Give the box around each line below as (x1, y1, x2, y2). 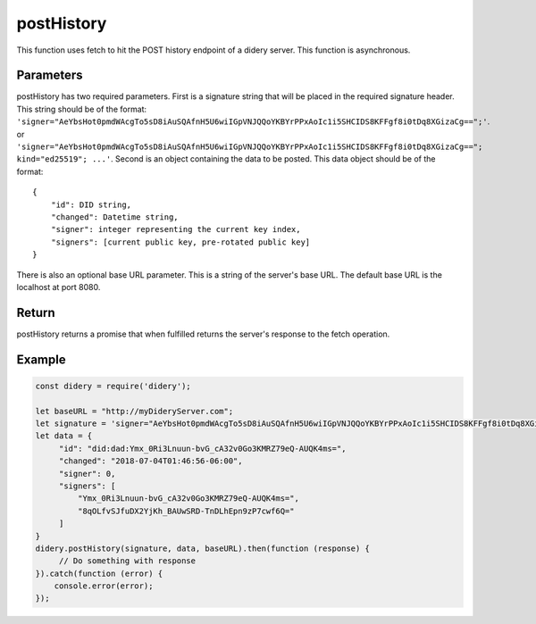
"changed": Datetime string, (50, 212, 179, 222)
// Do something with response (58, 556, 197, 566)
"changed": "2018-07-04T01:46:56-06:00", (58, 456, 243, 466)
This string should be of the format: (16, 104, 147, 114)
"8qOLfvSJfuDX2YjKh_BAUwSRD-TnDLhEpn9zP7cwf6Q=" (77, 505, 295, 516)
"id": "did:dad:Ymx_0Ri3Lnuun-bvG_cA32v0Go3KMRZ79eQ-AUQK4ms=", (58, 443, 347, 453)
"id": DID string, (50, 199, 132, 210)
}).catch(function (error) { (35, 568, 163, 578)
